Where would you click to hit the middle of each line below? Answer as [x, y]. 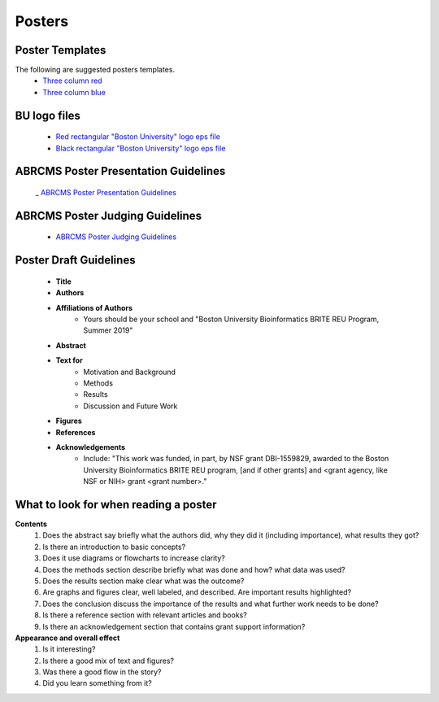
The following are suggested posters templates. [95, 70]
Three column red [72, 81]
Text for [69, 360]
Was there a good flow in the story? [102, 672]
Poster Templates [61, 50]
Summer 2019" [108, 330]
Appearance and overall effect [67, 638]
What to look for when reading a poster [116, 504]
